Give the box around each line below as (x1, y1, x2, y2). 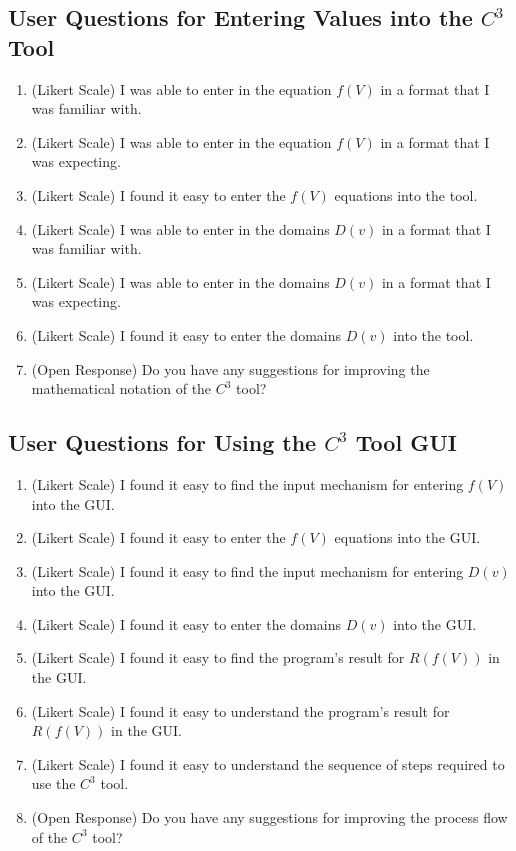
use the (31, 773, 76, 794)
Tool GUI (355, 427, 457, 458)
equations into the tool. (334, 184, 478, 205)
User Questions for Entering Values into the (8, 2, 473, 33)
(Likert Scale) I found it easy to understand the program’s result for (31, 700, 450, 721)
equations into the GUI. (334, 527, 481, 548)
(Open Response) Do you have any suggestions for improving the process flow (31, 807, 508, 828)
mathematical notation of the (31, 378, 212, 399)
